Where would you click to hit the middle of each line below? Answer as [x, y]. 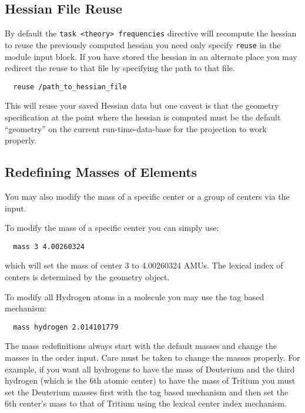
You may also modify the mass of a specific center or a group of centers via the [147, 196]
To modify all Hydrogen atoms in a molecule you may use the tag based [135, 296]
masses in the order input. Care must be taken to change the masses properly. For [152, 357]
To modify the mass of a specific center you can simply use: [112, 228]
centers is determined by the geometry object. [87, 276]
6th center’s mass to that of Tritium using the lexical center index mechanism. [146, 403]
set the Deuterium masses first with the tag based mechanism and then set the [147, 392]
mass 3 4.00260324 [49, 246]
